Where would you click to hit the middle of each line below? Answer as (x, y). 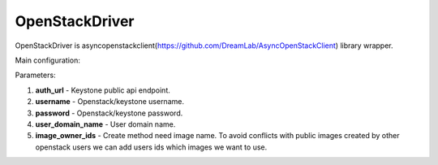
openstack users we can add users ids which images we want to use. (151, 147)
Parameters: (35, 75)
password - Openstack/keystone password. (109, 113)
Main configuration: (48, 60)
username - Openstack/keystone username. (109, 102)
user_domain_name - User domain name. (105, 124)
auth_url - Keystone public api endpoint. (103, 90)
